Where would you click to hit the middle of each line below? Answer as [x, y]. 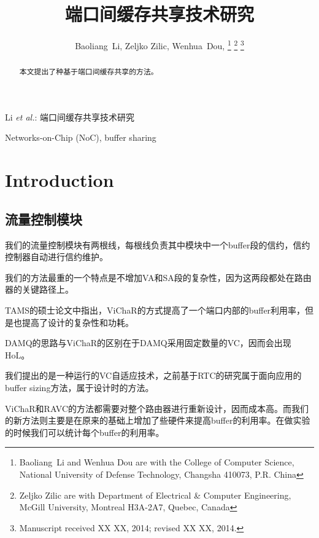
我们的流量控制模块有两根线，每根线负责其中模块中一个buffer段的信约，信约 [158, 244]
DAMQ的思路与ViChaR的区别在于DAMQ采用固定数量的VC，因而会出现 [148, 343]
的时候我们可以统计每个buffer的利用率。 [85, 432]
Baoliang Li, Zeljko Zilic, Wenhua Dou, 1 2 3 [159, 45]
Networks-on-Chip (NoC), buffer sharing [81, 137]
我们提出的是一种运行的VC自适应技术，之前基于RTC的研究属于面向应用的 [153, 375]
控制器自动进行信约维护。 [56, 257]
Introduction [60, 180]
